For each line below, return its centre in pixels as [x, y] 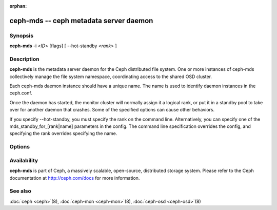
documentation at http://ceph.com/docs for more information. [75, 178]
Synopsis [21, 35]
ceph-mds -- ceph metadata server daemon [81, 21]
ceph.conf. [21, 93]
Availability [24, 160]
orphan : [18, 6]
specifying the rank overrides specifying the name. [63, 133]
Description [24, 59]
